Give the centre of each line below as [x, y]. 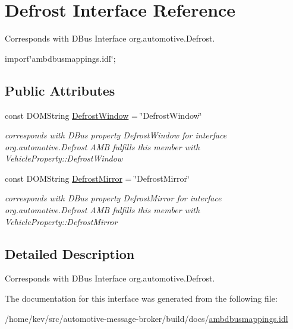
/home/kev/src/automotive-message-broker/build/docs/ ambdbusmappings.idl [146, 318]
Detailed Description [70, 253]
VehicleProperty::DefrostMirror [61, 221]
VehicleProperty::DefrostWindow [64, 158]
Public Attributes [60, 90]
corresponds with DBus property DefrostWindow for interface [116, 135]
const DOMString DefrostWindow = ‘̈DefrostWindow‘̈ [103, 115]
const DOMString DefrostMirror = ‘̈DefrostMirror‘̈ [97, 178]
